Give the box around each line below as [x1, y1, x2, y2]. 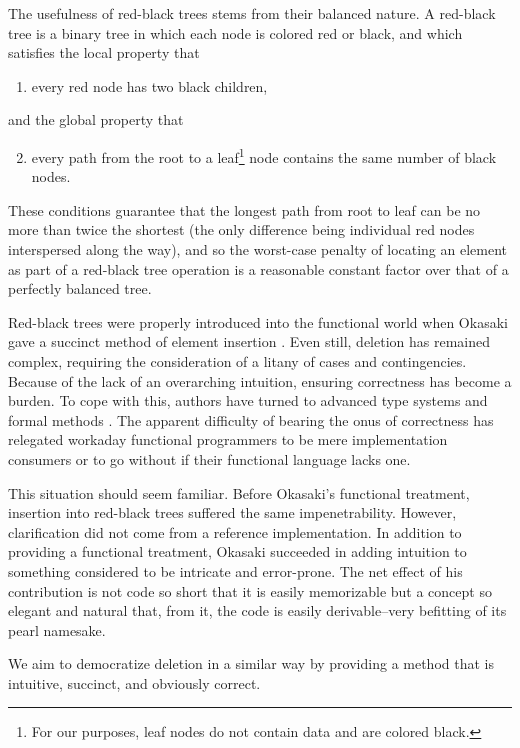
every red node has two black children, [31, 75, 268, 96]
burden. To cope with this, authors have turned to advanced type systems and [8, 390, 488, 411]
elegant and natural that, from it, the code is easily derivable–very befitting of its [8, 600, 507, 621]
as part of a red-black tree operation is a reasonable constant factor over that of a [8, 258, 509, 279]
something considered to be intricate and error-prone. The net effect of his [8, 560, 463, 581]
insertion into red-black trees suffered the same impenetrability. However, [8, 502, 457, 523]
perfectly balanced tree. [8, 278, 152, 299]
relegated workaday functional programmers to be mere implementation [8, 429, 448, 450]
